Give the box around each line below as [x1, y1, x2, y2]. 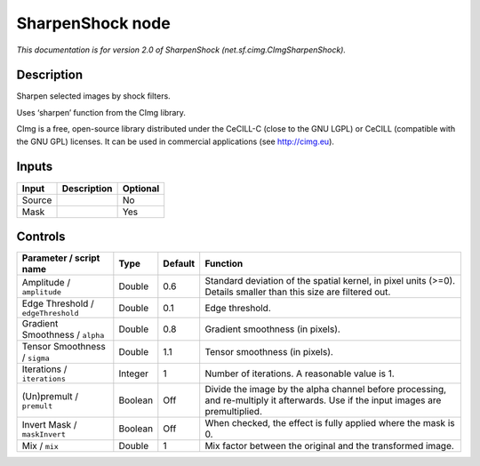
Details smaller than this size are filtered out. [204, 285, 391, 298]
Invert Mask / [21, 418, 77, 430]
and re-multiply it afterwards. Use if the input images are [204, 394, 442, 406]
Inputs [16, 159, 53, 174]
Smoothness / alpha [21, 329, 105, 341]
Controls [16, 229, 66, 244]
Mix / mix [21, 440, 60, 453]
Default [163, 258, 196, 270]
